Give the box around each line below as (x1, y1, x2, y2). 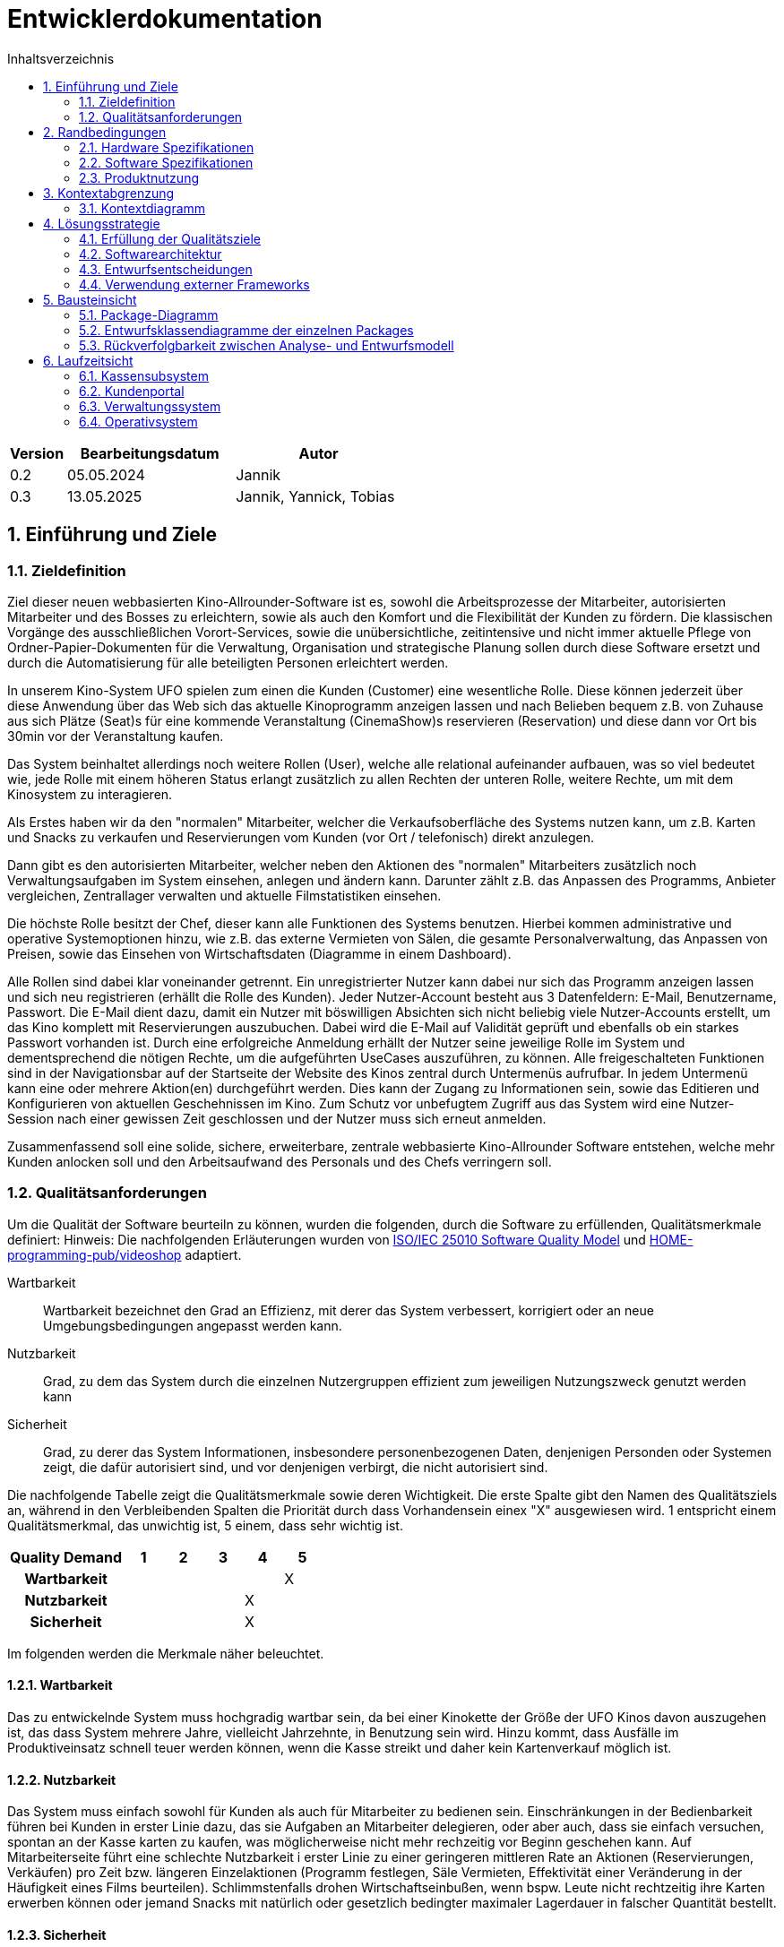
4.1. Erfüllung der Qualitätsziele (79, 230, 262, 246)
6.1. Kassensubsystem (79, 367, 209, 383)
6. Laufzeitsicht (43, 352, 134, 368)
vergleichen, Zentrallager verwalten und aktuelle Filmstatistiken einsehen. (7, 887, 442, 903)
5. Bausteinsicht (43, 291, 137, 307)
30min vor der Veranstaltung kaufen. (7, 728, 224, 744)
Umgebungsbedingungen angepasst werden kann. (43, 1317, 342, 1333)
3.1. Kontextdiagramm (79, 200, 206, 216)
